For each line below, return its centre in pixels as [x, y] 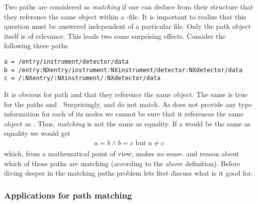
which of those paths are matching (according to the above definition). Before [122, 163]
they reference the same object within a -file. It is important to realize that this [125, 16]
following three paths [36, 46]
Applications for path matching [68, 195]
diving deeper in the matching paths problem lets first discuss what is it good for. [128, 173]
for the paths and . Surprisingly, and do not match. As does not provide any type [128, 104]
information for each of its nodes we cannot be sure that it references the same [124, 114]
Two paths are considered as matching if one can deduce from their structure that [128, 6]
